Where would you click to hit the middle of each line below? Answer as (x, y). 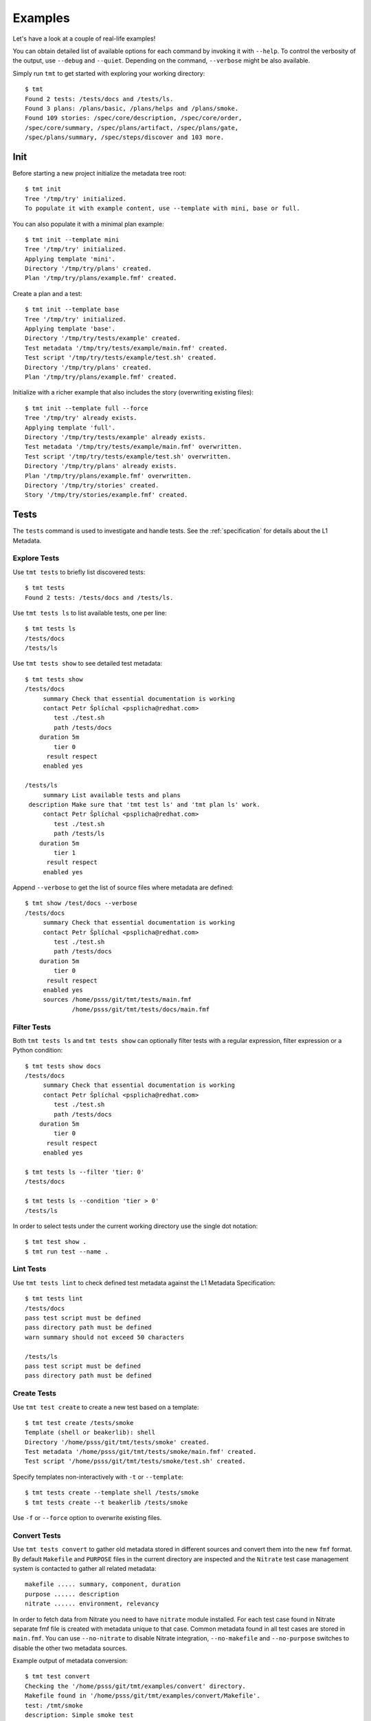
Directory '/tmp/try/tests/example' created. (103, 338)
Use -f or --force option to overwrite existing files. (87, 1518)
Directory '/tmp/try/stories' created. (92, 485)
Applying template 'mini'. (70, 259)
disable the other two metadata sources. (70, 1648)
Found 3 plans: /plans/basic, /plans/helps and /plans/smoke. (132, 108)
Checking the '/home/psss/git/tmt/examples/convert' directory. (136, 1686)
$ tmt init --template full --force (87, 408)
